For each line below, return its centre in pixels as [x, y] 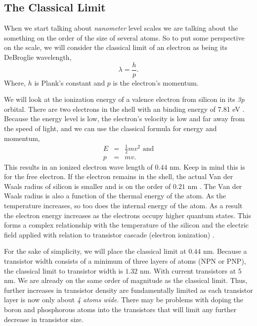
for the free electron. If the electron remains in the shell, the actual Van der [119, 176]
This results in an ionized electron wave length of [78, 166]
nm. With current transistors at [188, 270]
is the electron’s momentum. [156, 82]
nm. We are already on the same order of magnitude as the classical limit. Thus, [126, 280]
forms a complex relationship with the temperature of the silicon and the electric [127, 225]
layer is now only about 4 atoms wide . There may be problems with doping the [124, 300]
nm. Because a [225, 251]
